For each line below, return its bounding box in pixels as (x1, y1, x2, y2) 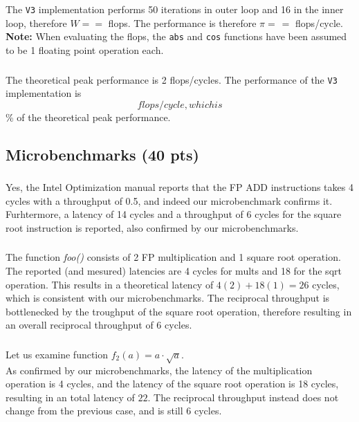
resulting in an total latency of (6, 389, 135, 404)
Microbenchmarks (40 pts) (6, 143, 199, 165)
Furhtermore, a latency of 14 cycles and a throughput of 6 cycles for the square (6, 207, 342, 221)
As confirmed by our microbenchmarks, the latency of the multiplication (6, 363, 313, 377)
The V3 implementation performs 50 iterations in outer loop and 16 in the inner (6, 1, 344, 16)
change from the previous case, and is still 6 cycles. (6, 403, 222, 418)
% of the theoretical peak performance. (6, 109, 171, 124)
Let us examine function (6, 347, 109, 361)
